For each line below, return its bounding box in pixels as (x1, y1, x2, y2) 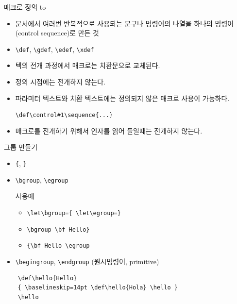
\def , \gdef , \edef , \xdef (15, 44, 94, 54)
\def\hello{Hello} (17, 274, 77, 282)
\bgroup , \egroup (15, 174, 68, 185)
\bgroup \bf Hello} (27, 226, 90, 233)
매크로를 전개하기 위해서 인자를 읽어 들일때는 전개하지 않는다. (15, 125, 203, 135)
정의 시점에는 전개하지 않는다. (15, 77, 106, 87)
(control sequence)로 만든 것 (15, 28, 99, 38)
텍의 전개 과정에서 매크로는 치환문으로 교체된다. (15, 60, 160, 70)
